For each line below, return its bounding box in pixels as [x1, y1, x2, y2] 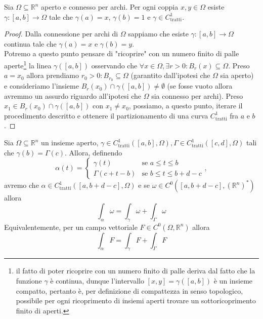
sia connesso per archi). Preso [151, 90, 243, 101]
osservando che [91, 60, 138, 70]
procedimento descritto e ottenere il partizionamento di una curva [4, 110, 208, 121]
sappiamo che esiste [128, 28, 189, 39]
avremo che [4, 180, 39, 190]
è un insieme [213, 275, 253, 286]
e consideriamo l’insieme [4, 81, 79, 91]
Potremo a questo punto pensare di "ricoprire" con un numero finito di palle [4, 48, 239, 59]
